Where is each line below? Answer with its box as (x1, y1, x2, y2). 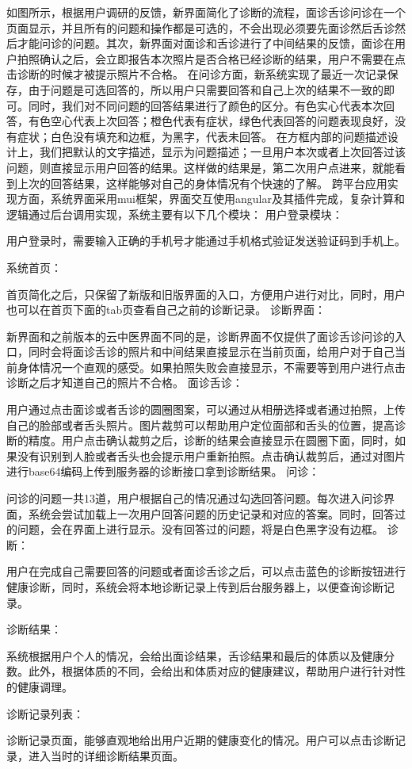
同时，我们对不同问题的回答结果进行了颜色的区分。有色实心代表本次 (28, 97, 383, 113)
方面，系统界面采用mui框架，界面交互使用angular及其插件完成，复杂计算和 (17, 190, 405, 207)
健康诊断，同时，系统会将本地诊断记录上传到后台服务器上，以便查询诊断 (6, 579, 383, 595)
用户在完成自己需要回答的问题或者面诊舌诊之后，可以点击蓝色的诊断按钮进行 (6, 563, 406, 580)
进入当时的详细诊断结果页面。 (28, 747, 184, 763)
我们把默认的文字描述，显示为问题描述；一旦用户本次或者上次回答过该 (39, 143, 406, 160)
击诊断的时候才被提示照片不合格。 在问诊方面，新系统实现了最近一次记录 (6, 66, 387, 82)
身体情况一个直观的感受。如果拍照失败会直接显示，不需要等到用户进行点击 (17, 358, 406, 375)
